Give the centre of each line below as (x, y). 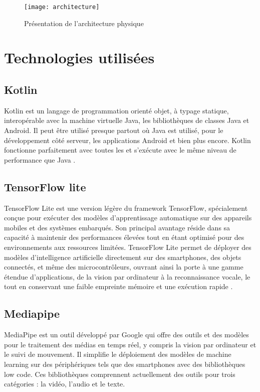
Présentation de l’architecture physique (84, 23)
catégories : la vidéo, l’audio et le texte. (65, 384)
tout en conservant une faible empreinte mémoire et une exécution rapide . (118, 286)
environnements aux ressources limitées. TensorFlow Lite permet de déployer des (128, 247)
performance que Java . (40, 159)
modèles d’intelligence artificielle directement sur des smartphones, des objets (123, 257)
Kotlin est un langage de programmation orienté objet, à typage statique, (116, 110)
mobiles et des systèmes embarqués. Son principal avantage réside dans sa (117, 227)
